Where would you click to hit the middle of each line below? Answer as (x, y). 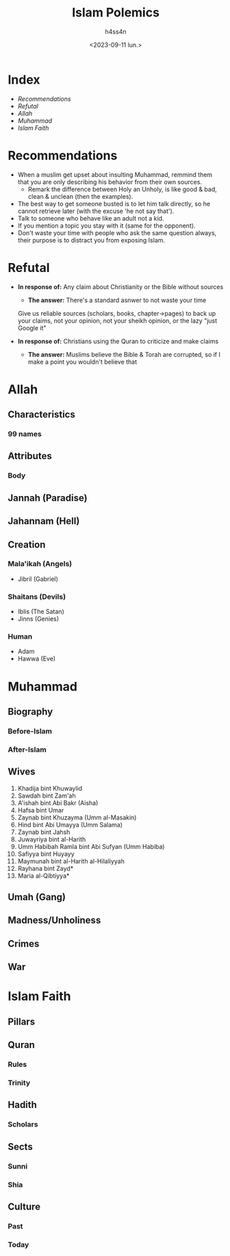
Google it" (32, 328)
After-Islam (27, 750)
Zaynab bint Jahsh (44, 832)
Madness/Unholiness (54, 921)
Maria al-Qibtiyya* (43, 876)
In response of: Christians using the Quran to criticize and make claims (118, 341)
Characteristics (42, 415)
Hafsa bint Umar (41, 810)
